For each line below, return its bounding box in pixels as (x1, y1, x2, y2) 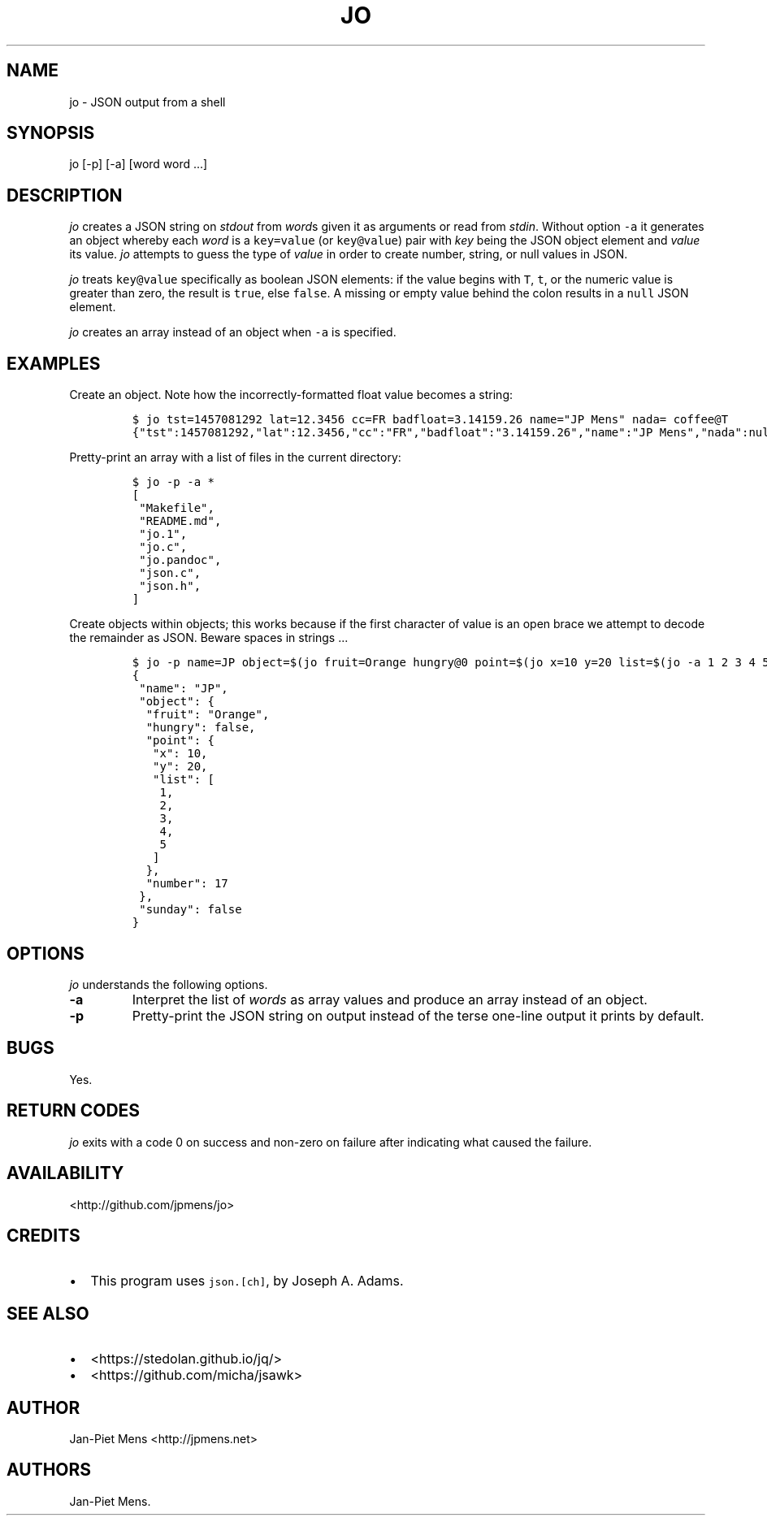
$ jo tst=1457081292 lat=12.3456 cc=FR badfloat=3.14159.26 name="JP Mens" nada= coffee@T (132, 413, 729, 427)
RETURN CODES (6, 1100, 141, 1121)
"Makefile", (139, 501, 214, 515)
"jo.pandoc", (139, 553, 222, 567)
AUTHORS (6, 1459, 92, 1481)
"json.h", (139, 579, 201, 593)
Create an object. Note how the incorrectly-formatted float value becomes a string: (69, 388, 513, 402)
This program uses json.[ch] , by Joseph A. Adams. (90, 1273, 404, 1290)
